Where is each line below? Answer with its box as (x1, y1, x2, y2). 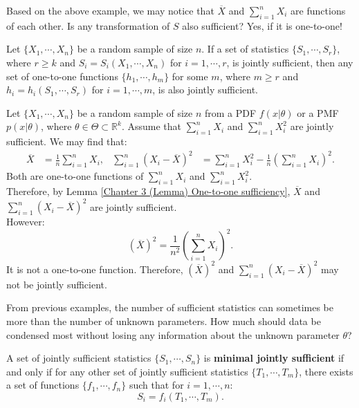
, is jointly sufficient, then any (226, 55, 353, 69)
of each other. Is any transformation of (6, 18, 170, 33)
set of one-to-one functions (6, 68, 118, 83)
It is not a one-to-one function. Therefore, (6, 261, 183, 276)
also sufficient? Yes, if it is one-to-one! (182, 18, 342, 33)
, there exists (299, 364, 353, 378)
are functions (291, 3, 346, 17)
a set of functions (6, 378, 80, 392)
